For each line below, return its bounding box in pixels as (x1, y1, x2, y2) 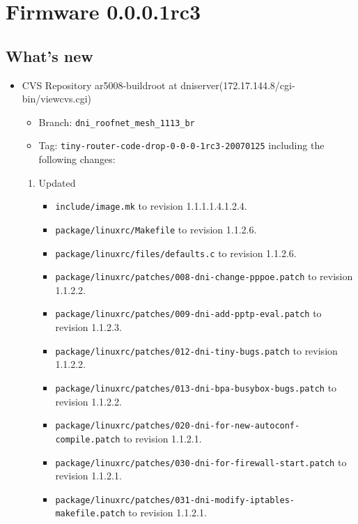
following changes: (38, 152, 116, 167)
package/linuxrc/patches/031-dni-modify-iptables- (55, 495, 295, 505)
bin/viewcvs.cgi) (22, 91, 92, 106)
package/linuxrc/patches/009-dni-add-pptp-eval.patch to (55, 306, 322, 321)
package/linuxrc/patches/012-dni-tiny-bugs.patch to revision (55, 343, 338, 357)
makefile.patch (55, 509, 125, 519)
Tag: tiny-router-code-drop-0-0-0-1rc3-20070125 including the (38, 138, 325, 153)
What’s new (6, 45, 93, 66)
